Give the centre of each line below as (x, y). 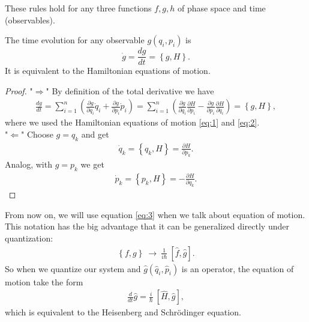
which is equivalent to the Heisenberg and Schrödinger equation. (123, 312)
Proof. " (19, 90)
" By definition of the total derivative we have (130, 90)
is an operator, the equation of (238, 268)
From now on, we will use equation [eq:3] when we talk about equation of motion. (155, 214)
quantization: (29, 238)
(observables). (30, 20)
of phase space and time (222, 8)
